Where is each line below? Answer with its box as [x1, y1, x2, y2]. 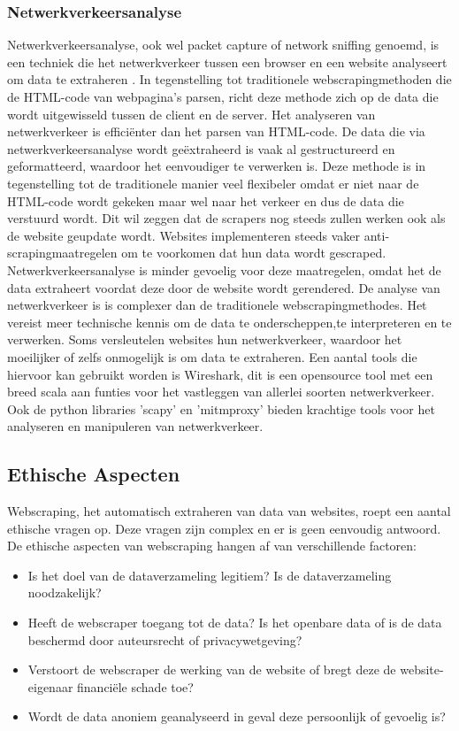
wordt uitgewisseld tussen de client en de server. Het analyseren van [7, 104, 376, 123]
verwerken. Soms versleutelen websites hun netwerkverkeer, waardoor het [7, 330, 402, 349]
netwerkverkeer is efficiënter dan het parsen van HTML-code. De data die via [7, 122, 425, 141]
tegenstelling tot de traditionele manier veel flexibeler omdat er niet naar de [7, 173, 419, 192]
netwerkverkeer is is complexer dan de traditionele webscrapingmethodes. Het [7, 296, 427, 314]
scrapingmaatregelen [7, 243, 118, 262]
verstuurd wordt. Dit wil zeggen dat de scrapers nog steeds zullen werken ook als [7, 209, 446, 227]
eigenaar [27, 677, 73, 696]
